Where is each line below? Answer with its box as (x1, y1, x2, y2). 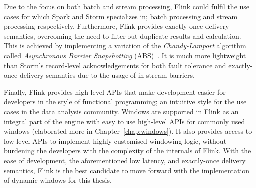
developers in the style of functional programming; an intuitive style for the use (4, 96, 247, 107)
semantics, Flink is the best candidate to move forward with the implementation (4, 165, 250, 175)
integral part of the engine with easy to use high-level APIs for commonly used (4, 116, 245, 126)
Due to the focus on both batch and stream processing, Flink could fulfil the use (4, 1, 250, 11)
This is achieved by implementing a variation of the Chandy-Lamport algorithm (4, 40, 246, 51)
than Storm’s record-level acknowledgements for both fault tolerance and (4, 60, 226, 70)
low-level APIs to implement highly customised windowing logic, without (4, 135, 227, 146)
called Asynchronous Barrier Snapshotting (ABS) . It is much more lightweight (4, 50, 246, 60)
